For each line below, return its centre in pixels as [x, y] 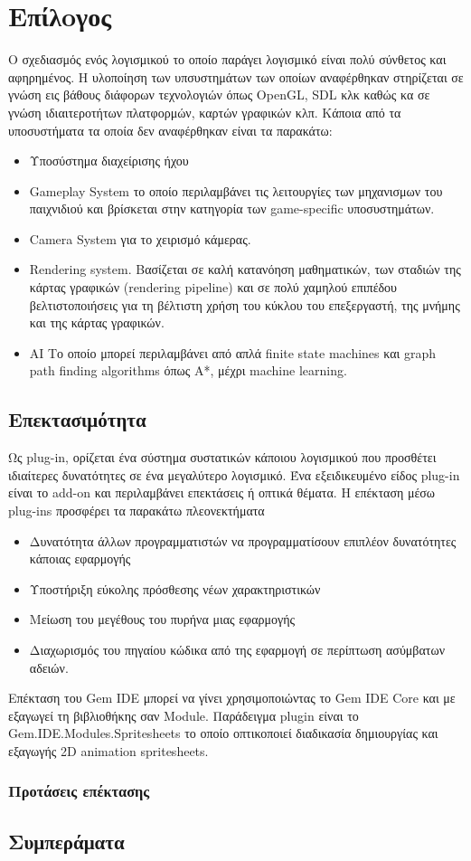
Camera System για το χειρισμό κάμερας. [140, 238]
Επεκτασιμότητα [77, 419]
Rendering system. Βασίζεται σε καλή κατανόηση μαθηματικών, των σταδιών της [245, 269]
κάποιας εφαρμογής [80, 558]
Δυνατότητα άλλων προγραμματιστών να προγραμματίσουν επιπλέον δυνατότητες [243, 540]
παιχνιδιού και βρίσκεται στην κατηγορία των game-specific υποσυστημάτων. [232, 208]
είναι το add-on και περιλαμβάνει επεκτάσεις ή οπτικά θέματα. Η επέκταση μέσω [222, 492]
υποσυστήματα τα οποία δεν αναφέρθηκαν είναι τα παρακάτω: [170, 130]
